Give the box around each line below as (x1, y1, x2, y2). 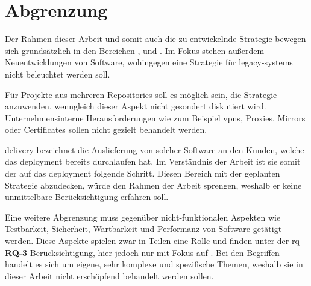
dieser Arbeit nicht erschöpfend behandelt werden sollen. (5, 269, 214, 282)
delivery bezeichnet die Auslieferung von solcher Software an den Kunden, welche (5, 143, 304, 156)
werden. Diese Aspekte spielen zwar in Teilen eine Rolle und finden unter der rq (5, 234, 300, 247)
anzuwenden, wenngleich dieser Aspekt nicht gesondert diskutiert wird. (5, 100, 266, 112)
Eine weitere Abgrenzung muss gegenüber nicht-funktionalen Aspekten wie (5, 210, 281, 223)
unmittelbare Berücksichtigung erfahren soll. (5, 190, 169, 203)
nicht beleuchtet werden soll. (5, 67, 110, 80)
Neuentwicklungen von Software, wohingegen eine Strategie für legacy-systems (5, 56, 293, 68)
